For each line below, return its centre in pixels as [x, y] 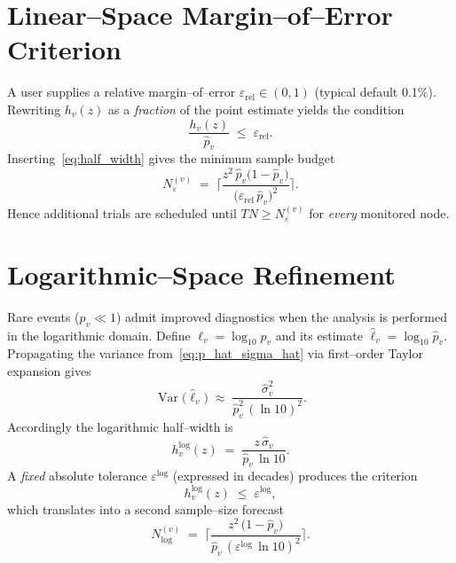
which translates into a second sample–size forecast [145, 508]
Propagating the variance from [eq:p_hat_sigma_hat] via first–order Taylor [215, 353]
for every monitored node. [379, 213]
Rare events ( [43, 316]
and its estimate [319, 335]
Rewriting [34, 109]
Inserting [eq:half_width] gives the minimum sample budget [171, 158]
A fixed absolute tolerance [77, 476]
